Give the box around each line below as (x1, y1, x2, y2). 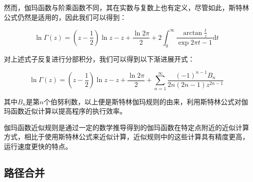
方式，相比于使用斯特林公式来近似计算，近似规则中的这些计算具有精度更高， (4, 132, 249, 142)
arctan (183, 29, 202, 36)
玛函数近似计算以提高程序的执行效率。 (4, 106, 126, 116)
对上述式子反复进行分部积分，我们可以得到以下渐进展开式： (4, 53, 195, 64)
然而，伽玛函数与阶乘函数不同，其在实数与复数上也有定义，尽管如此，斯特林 (4, 2, 249, 12)
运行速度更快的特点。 (4, 141, 72, 151)
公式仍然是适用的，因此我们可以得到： (4, 12, 126, 22)
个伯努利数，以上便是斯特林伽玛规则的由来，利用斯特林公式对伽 (43, 96, 248, 106)
